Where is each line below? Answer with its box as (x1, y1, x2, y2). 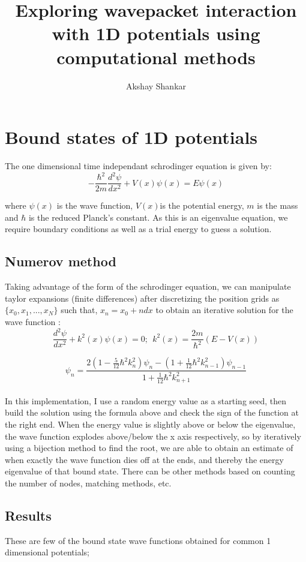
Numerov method (5, 252, 116, 271)
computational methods (56, 44, 256, 69)
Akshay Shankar (125, 79, 187, 92)
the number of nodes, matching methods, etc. (5, 477, 172, 489)
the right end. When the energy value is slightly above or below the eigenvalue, (5, 418, 296, 431)
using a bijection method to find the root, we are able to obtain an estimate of (5, 441, 293, 454)
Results (5, 506, 52, 525)
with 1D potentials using (52, 21, 260, 46)
